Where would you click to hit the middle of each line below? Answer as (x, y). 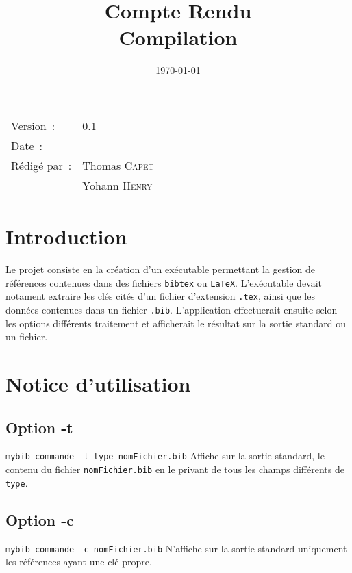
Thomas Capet (118, 165)
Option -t (39, 427)
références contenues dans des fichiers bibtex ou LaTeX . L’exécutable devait (164, 282)
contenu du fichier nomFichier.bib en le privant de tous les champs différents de (175, 469)
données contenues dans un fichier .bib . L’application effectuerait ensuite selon (172, 309)
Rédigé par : (41, 165)
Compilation (178, 37)
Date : (27, 145)
